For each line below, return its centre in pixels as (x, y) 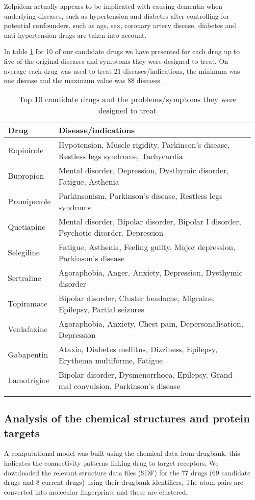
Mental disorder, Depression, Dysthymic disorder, (143, 170)
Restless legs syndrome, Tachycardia (121, 156)
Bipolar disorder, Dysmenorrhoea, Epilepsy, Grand (146, 374)
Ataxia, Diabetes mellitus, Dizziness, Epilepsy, (138, 349)
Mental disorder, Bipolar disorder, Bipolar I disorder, (150, 221)
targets (22, 432)
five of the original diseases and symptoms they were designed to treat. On (116, 61)
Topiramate (28, 304)
